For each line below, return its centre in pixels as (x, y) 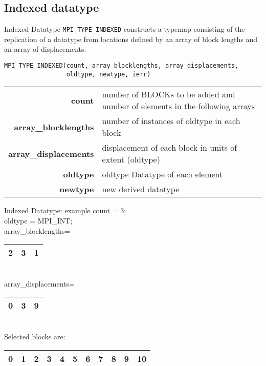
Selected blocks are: (35, 336)
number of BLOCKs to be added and (169, 94)
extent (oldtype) (131, 159)
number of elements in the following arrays (179, 106)
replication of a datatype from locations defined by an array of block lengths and (131, 39)
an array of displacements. (45, 49)
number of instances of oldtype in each (171, 121)
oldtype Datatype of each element (162, 174)
